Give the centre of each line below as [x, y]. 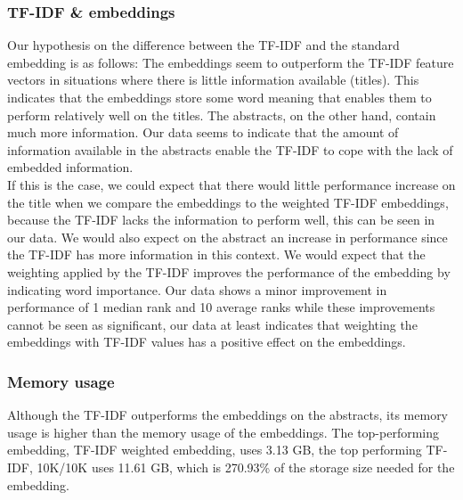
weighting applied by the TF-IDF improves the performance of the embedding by [229, 271]
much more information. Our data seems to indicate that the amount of [203, 132]
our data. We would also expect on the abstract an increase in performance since [227, 237]
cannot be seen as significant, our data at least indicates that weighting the [212, 324]
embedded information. [70, 167]
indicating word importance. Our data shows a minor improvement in [197, 289]
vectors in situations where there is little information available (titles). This [213, 80]
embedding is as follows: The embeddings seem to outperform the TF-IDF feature [231, 62]
